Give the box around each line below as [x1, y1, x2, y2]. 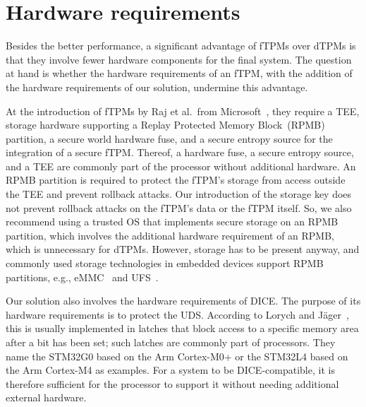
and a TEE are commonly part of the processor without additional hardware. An [6, 158, 356, 173]
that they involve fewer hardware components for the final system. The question [6, 52, 352, 66]
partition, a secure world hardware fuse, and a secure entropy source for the [6, 131, 333, 146]
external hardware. [6, 390, 87, 405]
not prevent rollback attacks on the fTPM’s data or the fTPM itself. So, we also [6, 200, 352, 215]
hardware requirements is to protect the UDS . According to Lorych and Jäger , [6, 307, 349, 322]
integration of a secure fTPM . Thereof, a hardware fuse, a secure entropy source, [6, 145, 354, 160]
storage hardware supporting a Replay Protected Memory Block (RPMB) [6, 117, 325, 132]
